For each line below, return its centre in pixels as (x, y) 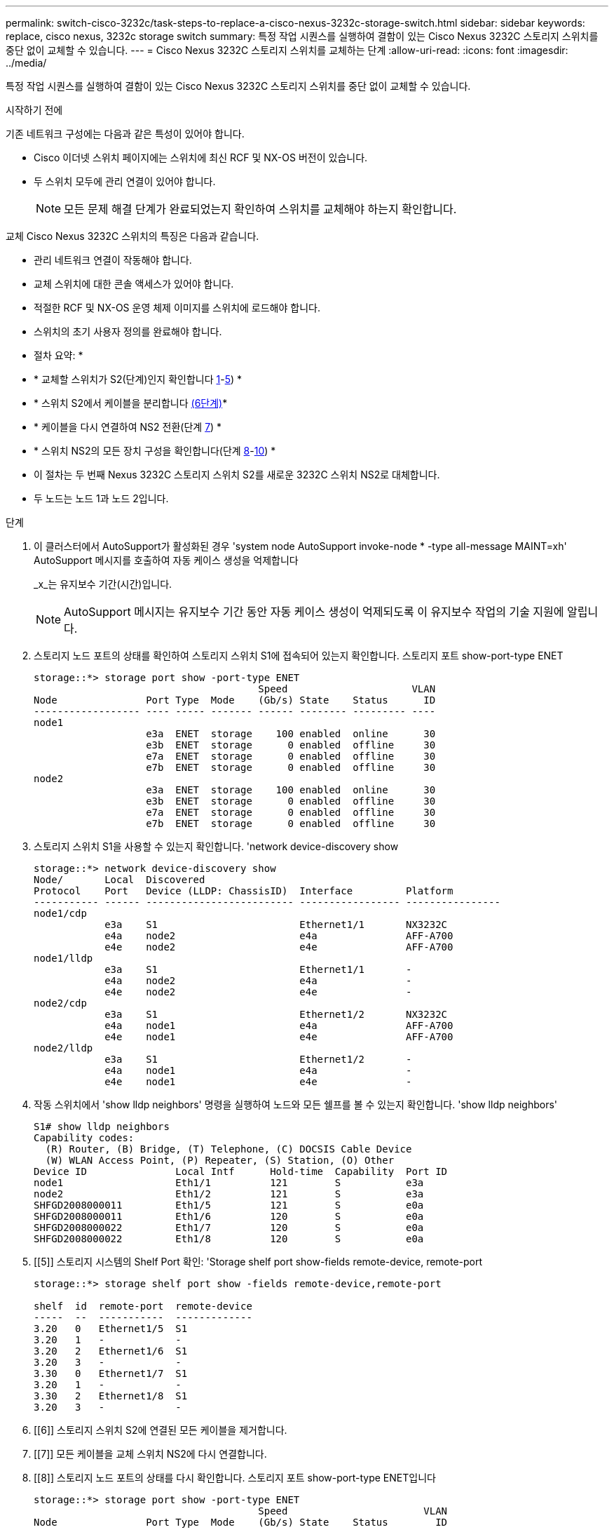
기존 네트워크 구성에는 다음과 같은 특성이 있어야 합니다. (125, 134)
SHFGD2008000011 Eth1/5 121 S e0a (229, 1205)
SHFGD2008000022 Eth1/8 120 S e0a (229, 1239)
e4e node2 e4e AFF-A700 (279, 947)
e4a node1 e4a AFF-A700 (279, 1026)
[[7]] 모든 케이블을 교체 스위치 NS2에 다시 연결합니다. (150, 1454)
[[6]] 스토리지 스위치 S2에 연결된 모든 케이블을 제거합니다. (161, 1430)
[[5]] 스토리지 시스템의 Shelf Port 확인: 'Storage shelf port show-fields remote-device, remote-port (258, 1262)
